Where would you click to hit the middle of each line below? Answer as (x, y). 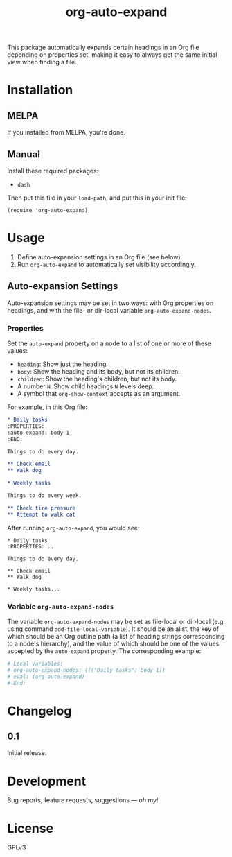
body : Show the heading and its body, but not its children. (98, 372)
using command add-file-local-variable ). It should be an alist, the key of (113, 629)
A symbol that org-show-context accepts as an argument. (99, 394)
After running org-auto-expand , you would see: (73, 528)
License (30, 828)
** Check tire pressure (42, 508)
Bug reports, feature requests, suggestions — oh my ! (83, 800)
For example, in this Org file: (47, 407)
